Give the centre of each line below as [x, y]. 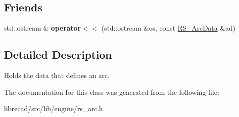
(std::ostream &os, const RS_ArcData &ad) [168, 28]
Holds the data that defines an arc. [57, 75]
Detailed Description [58, 55]
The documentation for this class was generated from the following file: [112, 92]
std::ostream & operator [43, 28]
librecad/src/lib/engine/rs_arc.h [53, 108]
